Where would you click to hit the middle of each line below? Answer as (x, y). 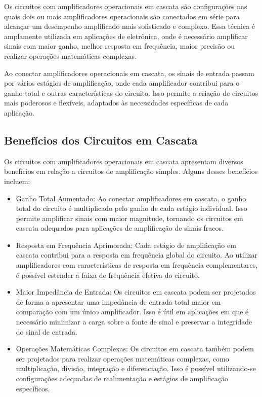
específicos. (33, 388)
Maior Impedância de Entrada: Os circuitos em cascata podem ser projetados (136, 292)
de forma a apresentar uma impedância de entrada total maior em (118, 301)
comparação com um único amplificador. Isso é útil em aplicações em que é (132, 312)
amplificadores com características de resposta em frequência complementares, (137, 265)
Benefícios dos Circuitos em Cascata (101, 140)
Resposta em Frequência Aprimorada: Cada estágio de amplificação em (126, 245)
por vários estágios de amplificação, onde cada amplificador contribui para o (122, 83)
